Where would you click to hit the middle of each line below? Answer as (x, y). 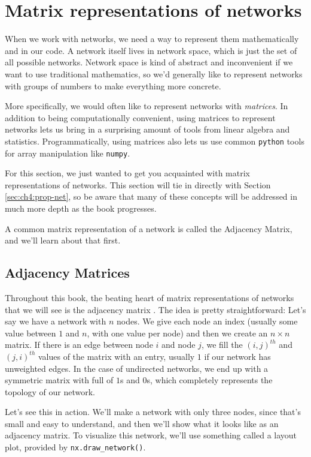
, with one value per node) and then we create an (177, 333)
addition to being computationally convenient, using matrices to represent (140, 117)
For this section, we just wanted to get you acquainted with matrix (127, 173)
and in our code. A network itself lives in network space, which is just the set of (151, 50)
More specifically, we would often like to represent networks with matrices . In (147, 106)
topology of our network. (50, 391)
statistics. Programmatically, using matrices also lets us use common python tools (155, 141)
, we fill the (222, 345)
